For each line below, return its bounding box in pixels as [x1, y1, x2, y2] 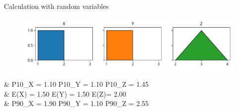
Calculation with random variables [4, 1, 109, 11]
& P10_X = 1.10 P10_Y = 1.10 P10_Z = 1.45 [4, 79, 149, 89]
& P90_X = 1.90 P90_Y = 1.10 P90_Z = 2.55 [4, 98, 149, 109]
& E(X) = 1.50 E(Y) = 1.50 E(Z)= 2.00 [4, 88, 126, 99]
